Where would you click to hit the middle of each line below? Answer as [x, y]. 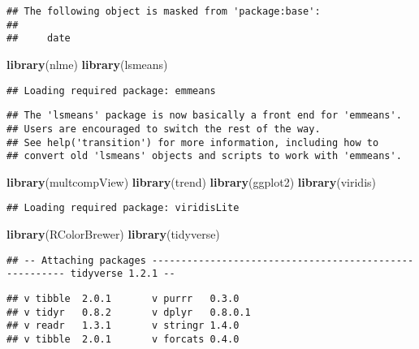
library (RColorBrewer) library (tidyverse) [113, 234]
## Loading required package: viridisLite [123, 208]
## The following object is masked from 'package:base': [164, 11]
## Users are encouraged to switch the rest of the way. [164, 129]
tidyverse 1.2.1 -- [123, 274]
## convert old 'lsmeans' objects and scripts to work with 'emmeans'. [204, 156]
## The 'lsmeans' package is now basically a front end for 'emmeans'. [204, 116]
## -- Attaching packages [76, 260]
